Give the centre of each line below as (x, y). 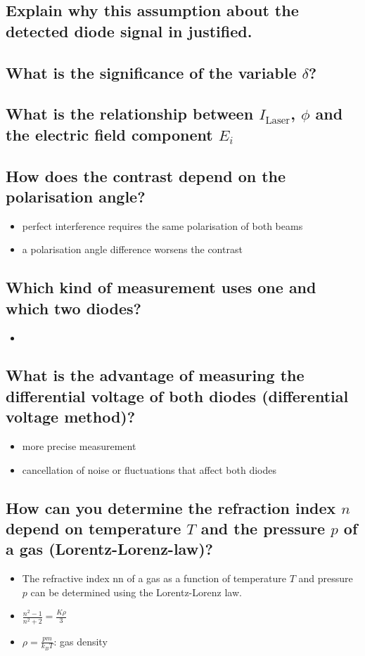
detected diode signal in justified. (129, 31)
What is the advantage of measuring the (155, 375)
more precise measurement (79, 446)
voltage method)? (71, 417)
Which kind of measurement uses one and (161, 287)
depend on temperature (94, 528)
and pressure (326, 578)
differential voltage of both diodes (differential (177, 395)
